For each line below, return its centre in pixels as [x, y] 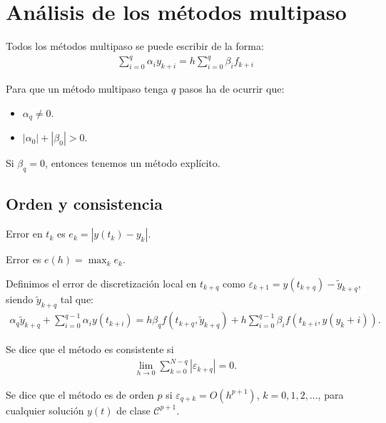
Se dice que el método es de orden [80, 394]
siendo [20, 299]
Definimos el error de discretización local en [101, 283]
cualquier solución [45, 410]
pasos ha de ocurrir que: [232, 89]
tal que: [77, 299]
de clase [133, 410]
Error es [24, 259]
